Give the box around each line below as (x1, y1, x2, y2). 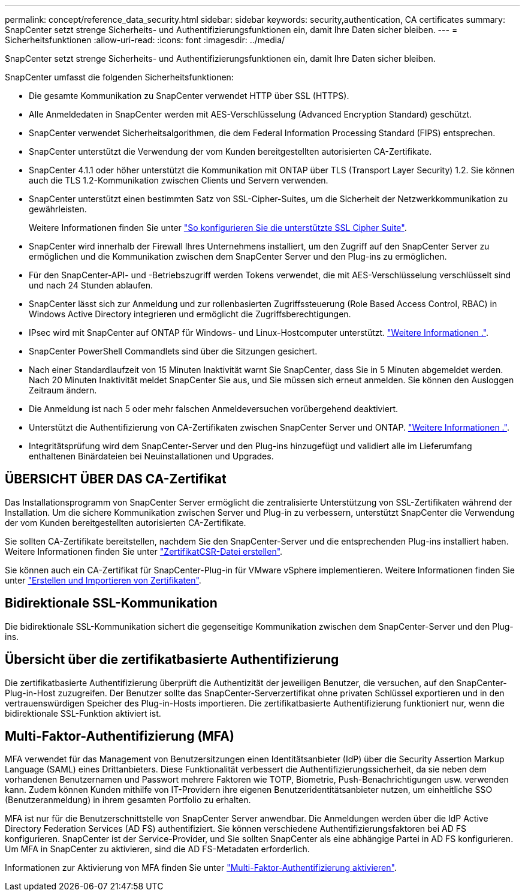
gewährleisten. (29, 204, 87, 214)
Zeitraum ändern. (29, 385, 97, 395)
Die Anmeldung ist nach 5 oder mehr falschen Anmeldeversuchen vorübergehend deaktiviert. (29, 404, 399, 414)
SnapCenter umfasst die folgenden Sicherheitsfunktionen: (5, 72, 234, 82)
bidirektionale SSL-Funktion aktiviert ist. (5, 708, 161, 718)
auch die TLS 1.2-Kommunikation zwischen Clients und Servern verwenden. (29, 175, 328, 185)
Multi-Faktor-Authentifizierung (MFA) (5, 728, 234, 744)
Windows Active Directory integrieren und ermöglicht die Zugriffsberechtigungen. (29, 309, 351, 319)
